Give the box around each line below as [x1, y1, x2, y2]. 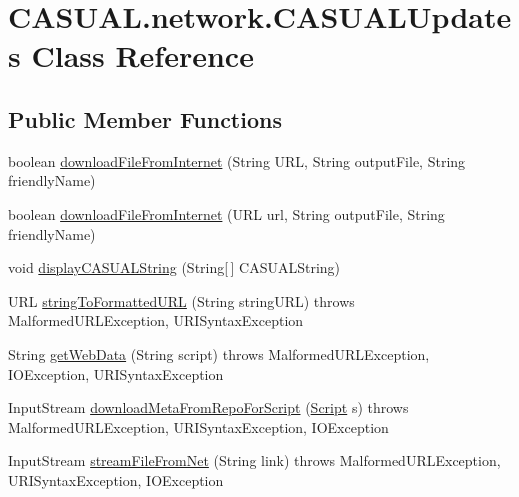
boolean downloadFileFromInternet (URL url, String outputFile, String [8, 203, 445, 224]
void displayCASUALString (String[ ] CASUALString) [8, 257, 341, 278]
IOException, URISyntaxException [8, 363, 224, 384]
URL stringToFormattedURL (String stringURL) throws [8, 290, 355, 311]
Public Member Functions [8, 103, 282, 134]
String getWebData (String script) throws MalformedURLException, [8, 343, 430, 364]
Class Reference [31, 35, 254, 76]
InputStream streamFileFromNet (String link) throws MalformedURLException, [8, 450, 501, 471]
